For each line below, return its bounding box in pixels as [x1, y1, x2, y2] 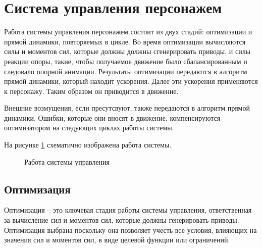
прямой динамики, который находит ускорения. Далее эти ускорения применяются [4, 76, 258, 86]
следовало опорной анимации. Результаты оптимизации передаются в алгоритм [4, 66, 247, 76]
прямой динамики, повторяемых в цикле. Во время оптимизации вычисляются [4, 36, 246, 46]
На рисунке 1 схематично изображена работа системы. [4, 139, 172, 150]
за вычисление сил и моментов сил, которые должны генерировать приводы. [4, 215, 239, 225]
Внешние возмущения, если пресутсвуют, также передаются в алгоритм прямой [4, 103, 250, 113]
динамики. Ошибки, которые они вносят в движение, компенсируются [4, 112, 221, 123]
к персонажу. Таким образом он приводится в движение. [4, 85, 179, 96]
